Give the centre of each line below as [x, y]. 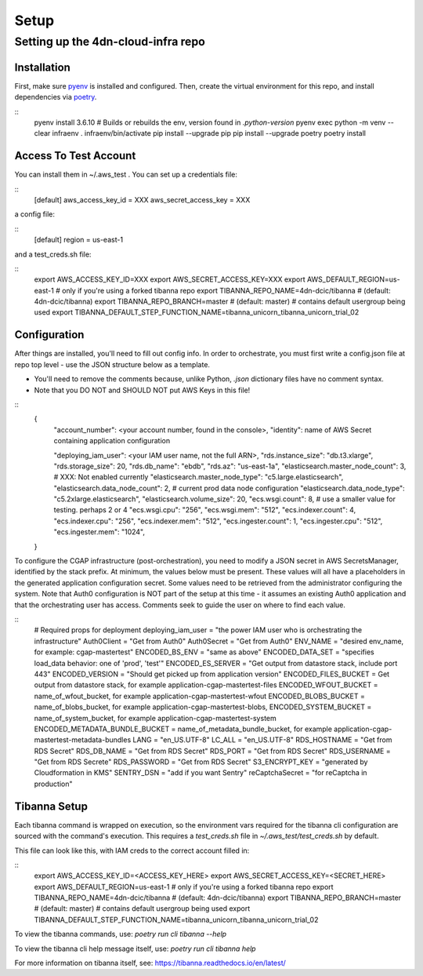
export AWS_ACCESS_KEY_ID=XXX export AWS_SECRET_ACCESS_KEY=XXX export [170, 279]
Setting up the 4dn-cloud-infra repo [110, 42]
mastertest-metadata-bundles [83, 740]
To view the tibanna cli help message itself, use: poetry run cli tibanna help [135, 949]
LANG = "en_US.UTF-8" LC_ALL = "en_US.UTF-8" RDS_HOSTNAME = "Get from [262, 740]
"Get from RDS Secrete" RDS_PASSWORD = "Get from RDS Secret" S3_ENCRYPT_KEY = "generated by [201, 762]
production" [54, 784]
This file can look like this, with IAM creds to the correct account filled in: [132, 850]
